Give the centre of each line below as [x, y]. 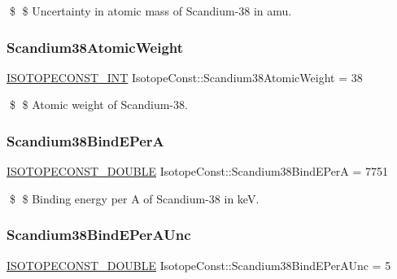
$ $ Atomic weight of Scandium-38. [98, 105]
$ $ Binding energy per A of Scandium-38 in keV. [134, 198]
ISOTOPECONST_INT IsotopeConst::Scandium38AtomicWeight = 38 [185, 77]
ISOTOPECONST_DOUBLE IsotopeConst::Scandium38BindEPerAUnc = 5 [199, 265]
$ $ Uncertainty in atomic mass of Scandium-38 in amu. [151, 11]
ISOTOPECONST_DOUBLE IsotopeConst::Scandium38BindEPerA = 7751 [198, 171]
